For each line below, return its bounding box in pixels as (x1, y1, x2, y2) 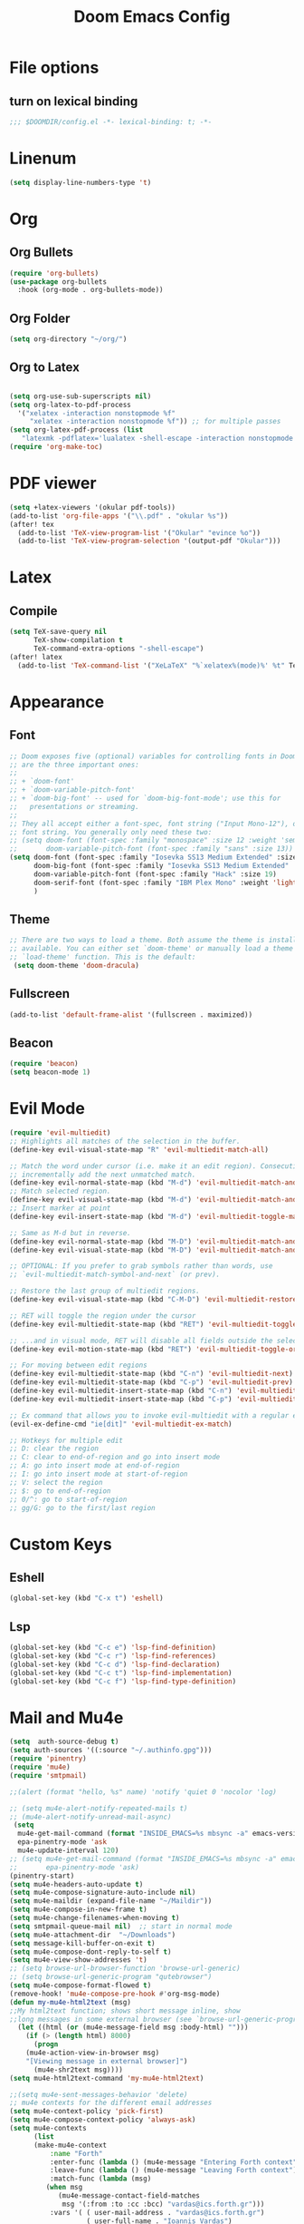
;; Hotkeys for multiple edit (9, 1436, 124, 1445)
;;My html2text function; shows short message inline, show (9, 2006, 242, 2015)
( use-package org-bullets (9, 277, 107, 287)
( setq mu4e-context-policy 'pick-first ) (9, 2107, 165, 2116)
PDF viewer (9, 473, 97, 493)
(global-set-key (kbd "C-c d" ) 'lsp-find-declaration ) (9, 1660, 221, 1669)
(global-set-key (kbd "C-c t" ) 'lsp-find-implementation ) (9, 1668, 233, 1677)
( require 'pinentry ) (9, 1754, 88, 1763)
